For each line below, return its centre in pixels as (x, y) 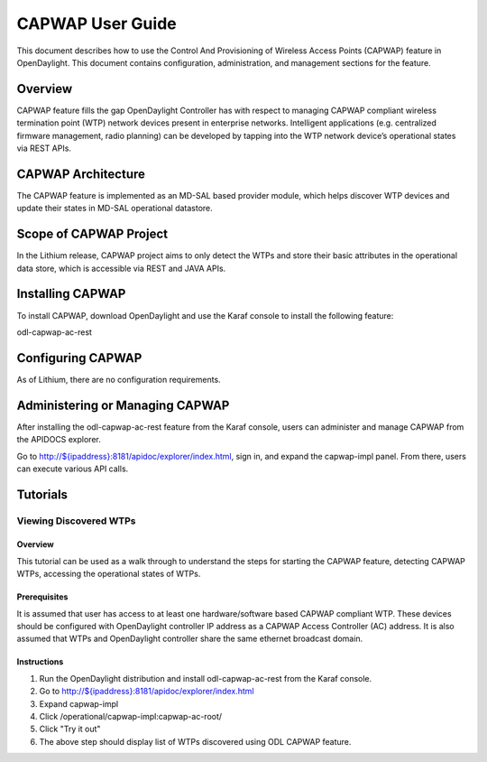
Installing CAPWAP (71, 294)
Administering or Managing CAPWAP (123, 405)
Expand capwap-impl (79, 703)
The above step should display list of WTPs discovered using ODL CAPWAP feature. (195, 741)
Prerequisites (42, 597)
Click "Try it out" (70, 729)
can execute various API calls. (73, 469)
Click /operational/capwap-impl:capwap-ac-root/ (131, 716)
